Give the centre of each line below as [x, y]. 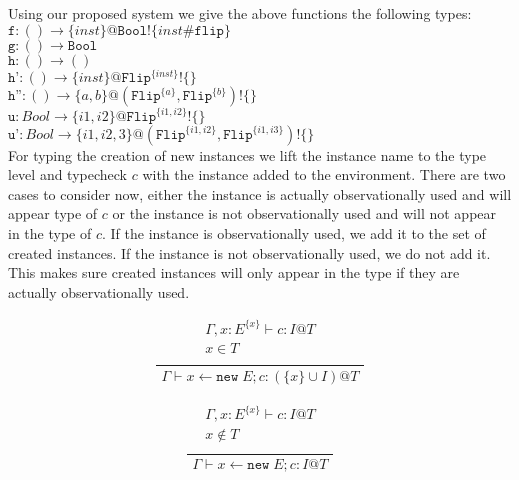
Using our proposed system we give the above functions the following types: [240, 13]
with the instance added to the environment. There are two [324, 174]
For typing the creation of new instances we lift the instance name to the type [247, 154]
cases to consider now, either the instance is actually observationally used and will [260, 193]
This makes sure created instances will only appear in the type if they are [234, 272]
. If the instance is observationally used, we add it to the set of [293, 232]
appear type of [53, 213]
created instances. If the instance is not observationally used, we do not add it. [249, 252]
